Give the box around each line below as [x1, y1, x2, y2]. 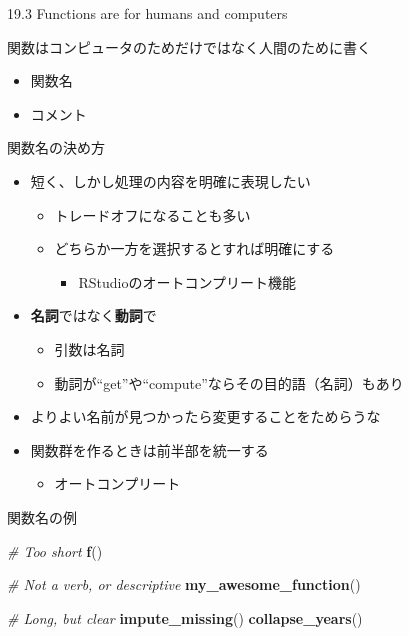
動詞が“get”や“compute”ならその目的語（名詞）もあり [54, 372, 404, 393]
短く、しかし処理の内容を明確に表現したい [30, 170, 311, 191]
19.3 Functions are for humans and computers [7, 3, 288, 23]
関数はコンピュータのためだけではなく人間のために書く [7, 36, 371, 57]
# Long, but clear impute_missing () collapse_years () [7, 607, 363, 628]
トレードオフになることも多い [54, 204, 251, 225]
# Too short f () [7, 540, 103, 561]
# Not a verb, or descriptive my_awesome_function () [7, 574, 361, 595]
